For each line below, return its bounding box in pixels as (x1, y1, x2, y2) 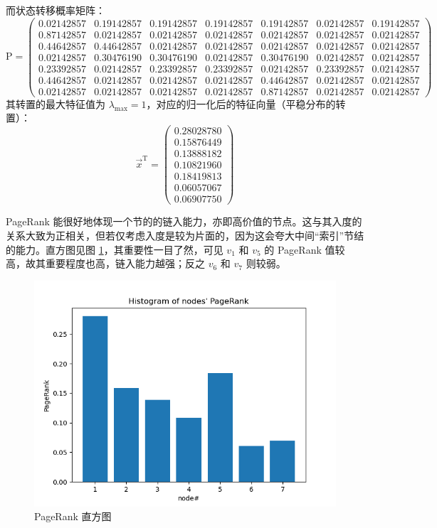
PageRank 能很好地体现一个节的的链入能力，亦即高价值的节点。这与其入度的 (6, 214, 362, 229)
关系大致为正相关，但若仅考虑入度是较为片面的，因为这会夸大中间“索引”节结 (6, 227, 364, 242)
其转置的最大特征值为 (6, 96, 105, 111)
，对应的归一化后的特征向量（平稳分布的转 (146, 96, 346, 111)
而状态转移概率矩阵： (6, 3, 105, 17)
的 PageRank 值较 (264, 242, 345, 257)
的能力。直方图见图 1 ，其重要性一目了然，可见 (6, 242, 223, 257)
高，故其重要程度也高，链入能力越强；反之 (6, 256, 205, 271)
